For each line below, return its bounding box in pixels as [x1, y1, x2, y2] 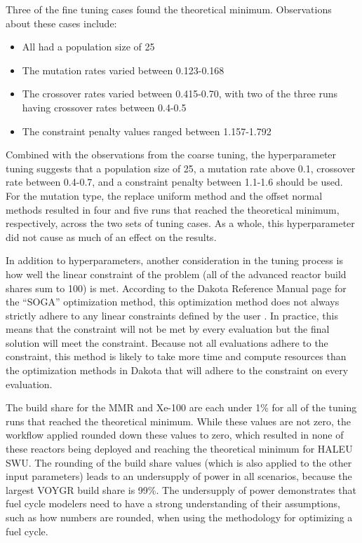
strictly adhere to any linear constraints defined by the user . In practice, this [6, 308, 338, 322]
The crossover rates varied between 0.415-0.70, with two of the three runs [22, 86, 338, 101]
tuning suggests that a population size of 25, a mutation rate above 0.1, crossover [6, 160, 356, 175]
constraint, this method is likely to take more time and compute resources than [6, 349, 347, 364]
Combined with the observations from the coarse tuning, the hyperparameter [6, 147, 337, 162]
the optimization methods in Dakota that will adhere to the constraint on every [6, 363, 349, 378]
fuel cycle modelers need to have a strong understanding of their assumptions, [6, 496, 341, 511]
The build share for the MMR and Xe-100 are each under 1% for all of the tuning [6, 400, 357, 415]
